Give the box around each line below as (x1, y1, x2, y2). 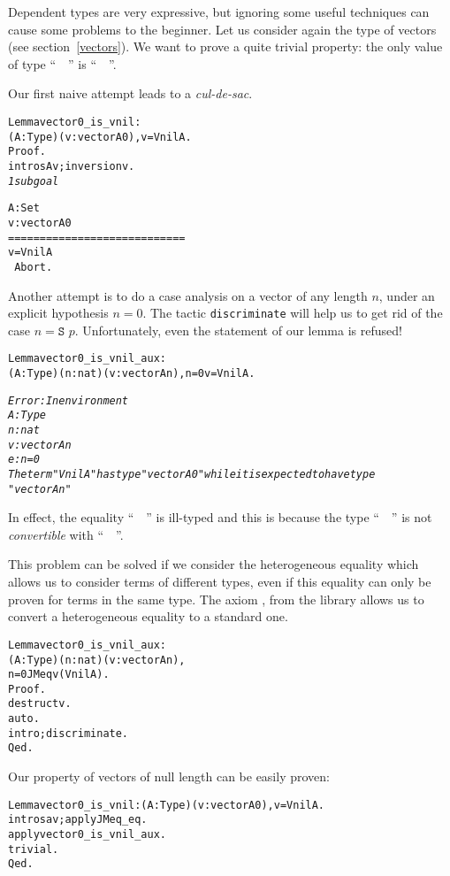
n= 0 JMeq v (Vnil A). (8, 668, 110, 681)
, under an (378, 286, 435, 304)
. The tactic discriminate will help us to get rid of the (142, 304, 443, 322)
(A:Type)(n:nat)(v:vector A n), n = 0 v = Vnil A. (8, 367, 256, 380)
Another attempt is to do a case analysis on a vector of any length (8, 286, 368, 304)
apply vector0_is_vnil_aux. (8, 828, 166, 841)
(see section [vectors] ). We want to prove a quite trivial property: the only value (8, 37, 443, 56)
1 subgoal (8, 174, 59, 188)
